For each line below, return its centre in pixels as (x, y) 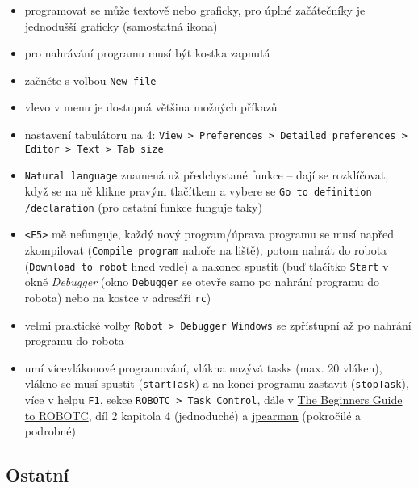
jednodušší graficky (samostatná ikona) (121, 25)
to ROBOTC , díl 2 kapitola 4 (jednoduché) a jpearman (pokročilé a (193, 415)
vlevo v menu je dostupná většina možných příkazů (151, 107)
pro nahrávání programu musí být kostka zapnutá (147, 53)
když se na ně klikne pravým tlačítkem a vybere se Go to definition (198, 191)
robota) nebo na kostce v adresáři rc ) (118, 297)
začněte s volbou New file (90, 80)
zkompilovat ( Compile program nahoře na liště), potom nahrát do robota (206, 249)
